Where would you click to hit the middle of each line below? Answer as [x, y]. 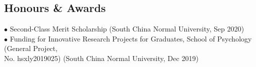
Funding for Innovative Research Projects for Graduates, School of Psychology [131, 38]
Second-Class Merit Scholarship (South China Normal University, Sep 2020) [127, 29]
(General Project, [31, 48]
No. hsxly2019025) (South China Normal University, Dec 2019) [101, 58]
